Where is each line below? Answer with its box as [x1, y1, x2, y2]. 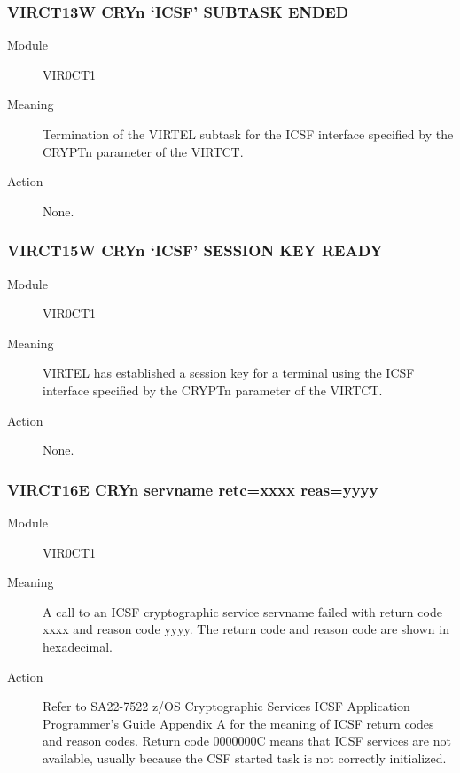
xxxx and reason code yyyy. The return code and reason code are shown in [43, 620, 449, 638]
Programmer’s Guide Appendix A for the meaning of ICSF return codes [43, 714, 434, 732]
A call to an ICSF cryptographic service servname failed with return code [43, 602, 442, 621]
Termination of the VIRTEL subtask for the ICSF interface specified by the [43, 125, 454, 143]
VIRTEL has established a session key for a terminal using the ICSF [43, 363, 415, 382]
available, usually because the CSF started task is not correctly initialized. [43, 748, 447, 767]
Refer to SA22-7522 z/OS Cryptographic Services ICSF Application [43, 697, 410, 715]
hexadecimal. [43, 636, 113, 655]
